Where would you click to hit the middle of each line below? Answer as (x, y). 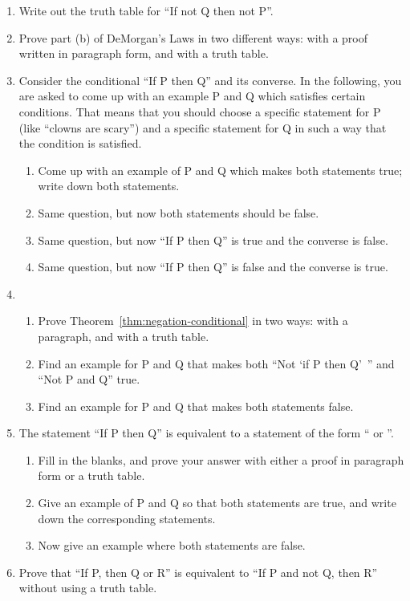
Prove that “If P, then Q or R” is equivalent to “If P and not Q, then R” (198, 572)
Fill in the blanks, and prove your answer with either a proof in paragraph (221, 459)
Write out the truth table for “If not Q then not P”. (146, 10)
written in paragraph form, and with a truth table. (144, 53)
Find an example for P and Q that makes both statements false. (196, 406)
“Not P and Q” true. (89, 379)
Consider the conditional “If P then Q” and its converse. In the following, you (210, 80)
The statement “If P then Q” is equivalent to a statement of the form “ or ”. (206, 433)
